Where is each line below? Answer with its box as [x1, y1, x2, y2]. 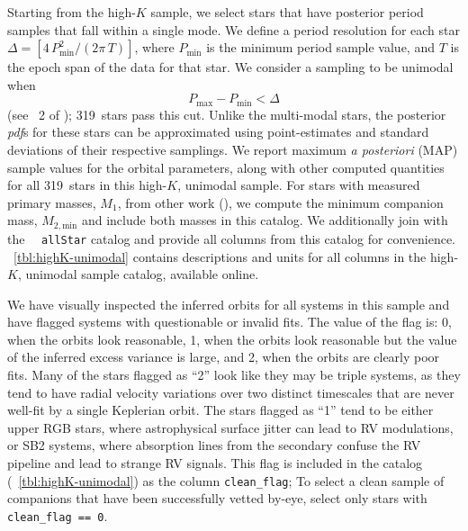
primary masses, [7, 193, 96, 211]
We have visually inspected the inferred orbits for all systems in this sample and [7, 294, 450, 313]
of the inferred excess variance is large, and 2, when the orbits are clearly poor [7, 347, 440, 366]
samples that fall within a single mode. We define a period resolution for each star [7, 20, 460, 39]
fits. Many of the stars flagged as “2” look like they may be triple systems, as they [7, 365, 461, 384]
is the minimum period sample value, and [206, 38, 435, 57]
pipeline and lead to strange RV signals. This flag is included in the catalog [7, 454, 423, 472]
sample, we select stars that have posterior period [150, 3, 424, 21]
